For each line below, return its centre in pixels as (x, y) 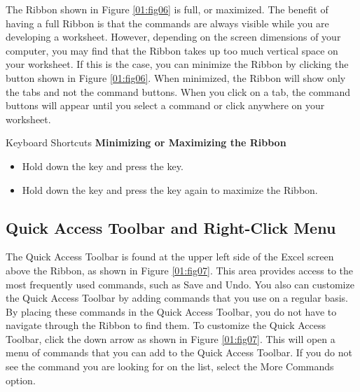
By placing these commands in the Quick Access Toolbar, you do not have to (171, 311)
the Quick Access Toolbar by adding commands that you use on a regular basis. (177, 298)
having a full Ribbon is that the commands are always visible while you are (167, 23)
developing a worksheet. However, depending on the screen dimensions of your (173, 37)
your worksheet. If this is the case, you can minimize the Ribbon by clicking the (177, 64)
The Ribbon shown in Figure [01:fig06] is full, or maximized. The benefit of (167, 9)
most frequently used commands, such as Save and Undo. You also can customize (180, 284)
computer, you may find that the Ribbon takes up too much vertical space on (172, 50)
